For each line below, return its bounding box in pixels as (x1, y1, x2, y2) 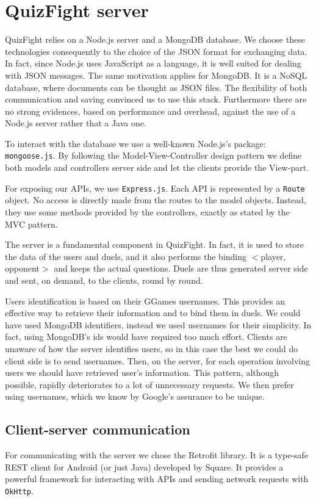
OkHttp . (5, 484, 34, 497)
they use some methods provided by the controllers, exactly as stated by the (5, 205, 290, 218)
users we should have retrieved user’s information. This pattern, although (5, 366, 279, 379)
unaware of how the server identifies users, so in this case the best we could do (5, 342, 298, 355)
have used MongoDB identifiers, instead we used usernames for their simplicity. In (5, 318, 312, 331)
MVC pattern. (5, 217, 58, 230)
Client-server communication (5, 420, 190, 439)
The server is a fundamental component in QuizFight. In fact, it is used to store (5, 238, 304, 251)
